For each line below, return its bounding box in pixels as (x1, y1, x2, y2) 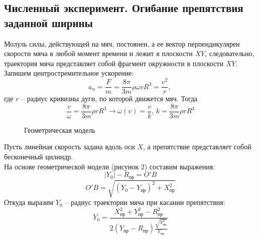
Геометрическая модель (24, 124, 95, 135)
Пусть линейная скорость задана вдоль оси (4, 141, 135, 152)
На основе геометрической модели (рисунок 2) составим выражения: (4, 161, 215, 171)
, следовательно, (205, 48, 254, 59)
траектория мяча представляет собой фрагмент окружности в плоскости (4, 58, 223, 68)
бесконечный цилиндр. (4, 151, 73, 161)
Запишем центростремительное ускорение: (4, 68, 134, 78)
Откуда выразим (4, 197, 54, 207)
